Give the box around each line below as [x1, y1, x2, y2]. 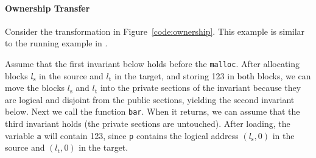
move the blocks [5, 81, 65, 94]
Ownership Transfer [5, 1, 90, 14]
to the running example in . [5, 37, 108, 49]
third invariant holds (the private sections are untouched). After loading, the [5, 117, 290, 130]
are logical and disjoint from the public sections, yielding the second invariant [5, 93, 295, 106]
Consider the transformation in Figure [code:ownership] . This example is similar [5, 24, 305, 37]
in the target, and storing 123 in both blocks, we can [114, 69, 311, 82]
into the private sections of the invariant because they [100, 81, 301, 94]
